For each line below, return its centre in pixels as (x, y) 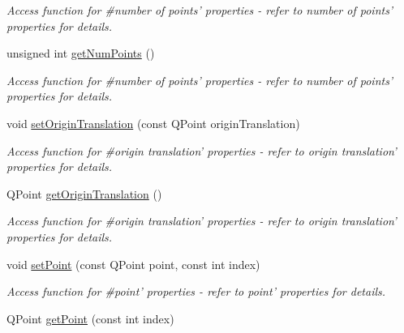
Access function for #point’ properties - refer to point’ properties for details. (196, 291)
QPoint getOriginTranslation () (84, 193)
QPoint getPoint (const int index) (90, 318)
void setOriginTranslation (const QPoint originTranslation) (153, 123)
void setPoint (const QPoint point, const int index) (133, 264)
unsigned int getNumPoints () (81, 53)
